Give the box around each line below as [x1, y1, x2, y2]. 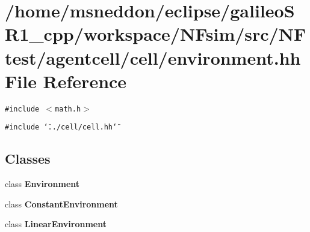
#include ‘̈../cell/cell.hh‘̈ [5, 123, 117, 132]
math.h [55, 104, 81, 113]
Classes [5, 149, 51, 168]
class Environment [5, 177, 80, 190]
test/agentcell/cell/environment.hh [5, 45, 301, 70]
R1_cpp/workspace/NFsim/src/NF [5, 22, 306, 46]
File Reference [5, 68, 127, 93]
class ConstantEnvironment [5, 197, 118, 210]
